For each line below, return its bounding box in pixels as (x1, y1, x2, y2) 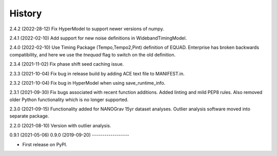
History (9, 8, 42, 19)
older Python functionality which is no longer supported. (9, 96, 129, 103)
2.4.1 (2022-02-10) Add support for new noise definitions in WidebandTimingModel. (9, 35, 187, 41)
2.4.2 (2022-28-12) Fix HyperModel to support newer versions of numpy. (9, 26, 164, 32)
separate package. (9, 113, 49, 119)
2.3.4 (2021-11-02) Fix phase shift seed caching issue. (9, 61, 124, 67)
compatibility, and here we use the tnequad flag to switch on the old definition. (9, 51, 176, 57)
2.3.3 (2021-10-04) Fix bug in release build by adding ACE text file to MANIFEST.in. (9, 70, 185, 76)
